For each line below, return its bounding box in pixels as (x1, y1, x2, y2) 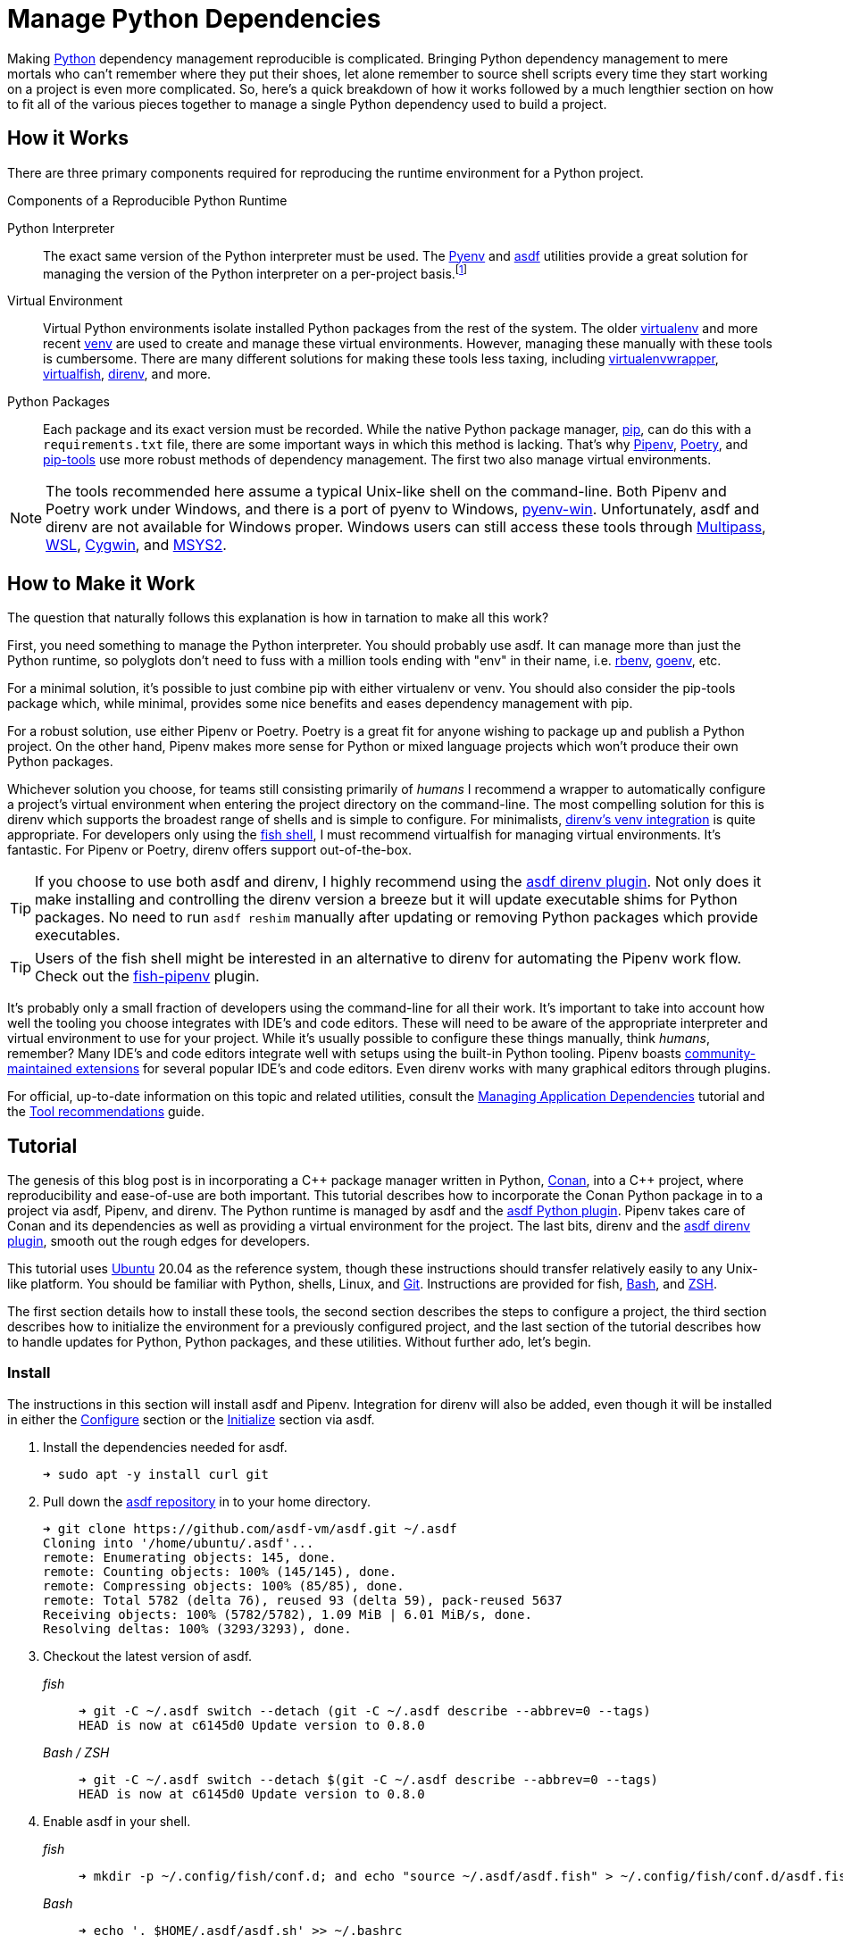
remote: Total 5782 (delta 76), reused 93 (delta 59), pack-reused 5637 (43, 1592, 563, 1607)
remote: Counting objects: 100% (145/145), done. (43, 1564, 397, 1579)
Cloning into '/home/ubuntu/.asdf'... (43, 1535, 314, 1550)
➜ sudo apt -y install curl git (43, 1466, 269, 1481)
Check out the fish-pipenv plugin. (35, 967, 260, 986)
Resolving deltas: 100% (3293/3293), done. (43, 1621, 352, 1636)
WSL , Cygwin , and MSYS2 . (46, 536, 227, 555)
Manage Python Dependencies (7, 4, 381, 34)
